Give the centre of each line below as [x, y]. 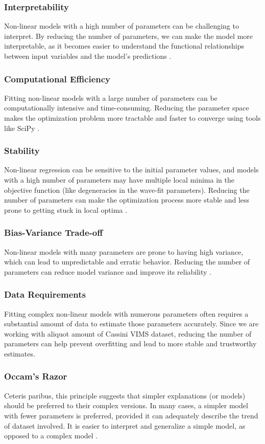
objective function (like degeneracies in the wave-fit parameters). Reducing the [127, 190]
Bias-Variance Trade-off [54, 232]
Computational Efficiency [57, 79]
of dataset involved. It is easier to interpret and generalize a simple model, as [125, 425]
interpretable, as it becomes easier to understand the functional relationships [124, 46]
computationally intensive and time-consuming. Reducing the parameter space [127, 108]
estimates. [20, 353]
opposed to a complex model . [51, 436]
